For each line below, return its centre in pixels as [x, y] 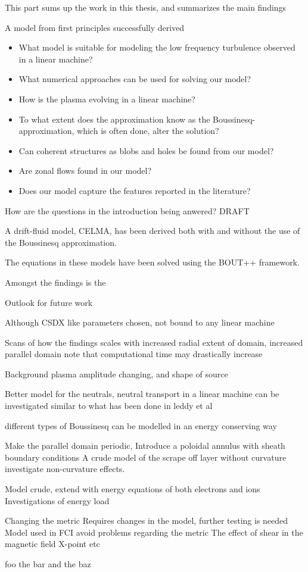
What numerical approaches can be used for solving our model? [135, 79]
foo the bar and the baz [48, 564]
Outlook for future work [49, 302]
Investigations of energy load [57, 500]
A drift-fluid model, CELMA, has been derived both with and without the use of [153, 231]
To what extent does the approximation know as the [114, 119]
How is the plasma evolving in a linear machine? [107, 99]
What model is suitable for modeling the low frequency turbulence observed [157, 47]
